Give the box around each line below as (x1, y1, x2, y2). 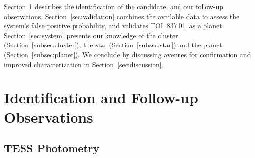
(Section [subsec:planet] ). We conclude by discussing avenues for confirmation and (4, 49, 251, 59)
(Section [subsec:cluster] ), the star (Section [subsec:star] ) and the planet (4, 40, 222, 50)
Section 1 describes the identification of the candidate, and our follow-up (4, 1, 224, 11)
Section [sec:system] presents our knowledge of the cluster (4, 30, 178, 40)
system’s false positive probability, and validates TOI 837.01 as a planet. (4, 21, 224, 31)
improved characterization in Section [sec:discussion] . (4, 59, 164, 69)
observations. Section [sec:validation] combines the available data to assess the (4, 11, 240, 21)
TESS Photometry (4, 140, 100, 156)
